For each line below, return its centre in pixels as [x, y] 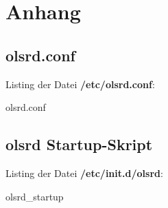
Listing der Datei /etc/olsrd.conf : [80, 84]
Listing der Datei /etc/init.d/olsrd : [84, 173]
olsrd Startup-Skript [79, 144]
